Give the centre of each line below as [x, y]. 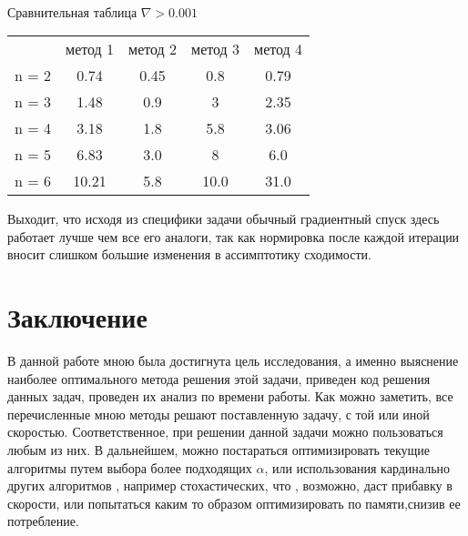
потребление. [43, 521]
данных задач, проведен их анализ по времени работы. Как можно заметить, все [230, 396]
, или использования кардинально [357, 467]
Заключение [77, 317]
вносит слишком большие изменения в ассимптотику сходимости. [189, 254]
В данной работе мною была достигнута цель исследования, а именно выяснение [233, 361]
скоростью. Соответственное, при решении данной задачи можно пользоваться [225, 432]
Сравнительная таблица [72, 11]
